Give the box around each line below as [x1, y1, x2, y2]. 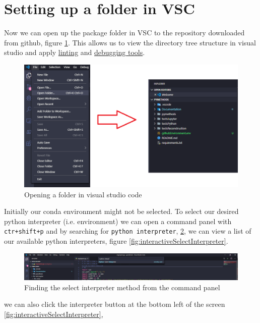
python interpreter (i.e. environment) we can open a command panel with [4, 216, 232, 226]
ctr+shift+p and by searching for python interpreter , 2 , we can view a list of [4, 226, 251, 236]
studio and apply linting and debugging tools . [4, 47, 145, 58]
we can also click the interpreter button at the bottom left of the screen [4, 299, 225, 309]
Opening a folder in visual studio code [24, 189, 142, 199]
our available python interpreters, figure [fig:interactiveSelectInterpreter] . [4, 235, 228, 246]
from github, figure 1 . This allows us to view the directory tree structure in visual [4, 37, 256, 47]
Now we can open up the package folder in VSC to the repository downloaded [4, 27, 245, 38]
